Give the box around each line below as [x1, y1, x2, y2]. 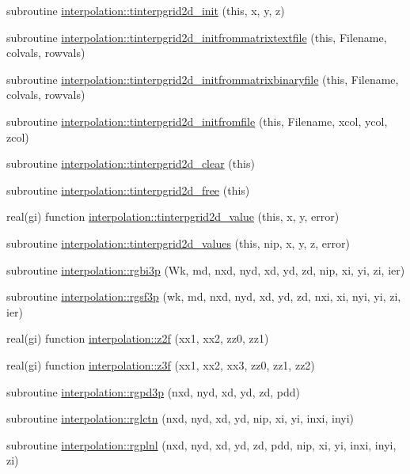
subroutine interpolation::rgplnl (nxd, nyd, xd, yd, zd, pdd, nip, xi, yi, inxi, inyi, [6, 436, 397, 453]
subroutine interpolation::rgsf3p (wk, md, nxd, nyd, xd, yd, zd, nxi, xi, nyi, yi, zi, [6, 288, 401, 305]
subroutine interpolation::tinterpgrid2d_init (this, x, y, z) [6, 2, 285, 18]
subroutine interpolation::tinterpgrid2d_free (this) [6, 181, 250, 198]
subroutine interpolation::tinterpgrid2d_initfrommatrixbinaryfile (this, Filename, [6, 70, 399, 87]
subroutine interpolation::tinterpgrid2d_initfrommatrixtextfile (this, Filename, [6, 28, 387, 45]
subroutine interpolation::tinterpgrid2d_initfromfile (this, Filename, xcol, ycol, [6, 112, 388, 129]
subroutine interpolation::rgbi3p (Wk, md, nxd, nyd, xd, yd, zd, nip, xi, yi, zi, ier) [6, 261, 405, 278]
